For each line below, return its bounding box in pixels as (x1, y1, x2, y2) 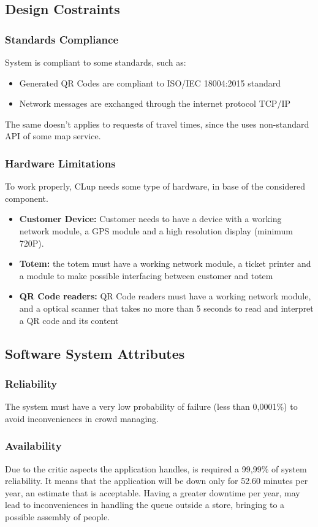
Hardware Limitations (5, 155, 116, 171)
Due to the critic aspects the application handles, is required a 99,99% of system (5, 462, 307, 475)
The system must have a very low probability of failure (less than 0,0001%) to (5, 400, 298, 413)
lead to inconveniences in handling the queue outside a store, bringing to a (5, 498, 285, 511)
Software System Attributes (5, 344, 185, 363)
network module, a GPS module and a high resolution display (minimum (19, 224, 293, 237)
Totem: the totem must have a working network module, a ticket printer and (19, 257, 311, 270)
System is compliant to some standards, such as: (5, 56, 186, 68)
